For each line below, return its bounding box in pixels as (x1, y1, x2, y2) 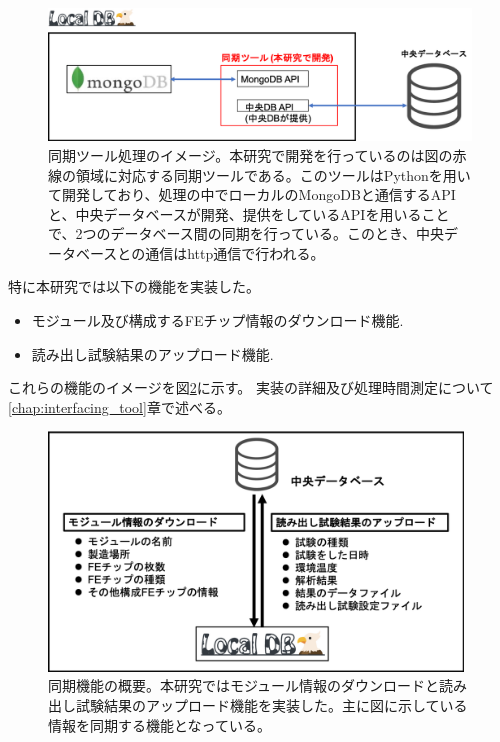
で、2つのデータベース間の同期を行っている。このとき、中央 (48, 223, 445, 244)
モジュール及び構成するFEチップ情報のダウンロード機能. (31, 310, 404, 331)
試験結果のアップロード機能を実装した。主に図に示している (75, 694, 468, 715)
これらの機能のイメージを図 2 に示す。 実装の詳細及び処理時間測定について (8, 377, 494, 398)
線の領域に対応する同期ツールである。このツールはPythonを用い (48, 164, 471, 185)
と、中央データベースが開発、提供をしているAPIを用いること (48, 203, 450, 224)
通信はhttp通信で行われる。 (145, 242, 325, 263)
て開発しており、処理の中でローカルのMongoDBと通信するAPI (48, 184, 456, 205)
